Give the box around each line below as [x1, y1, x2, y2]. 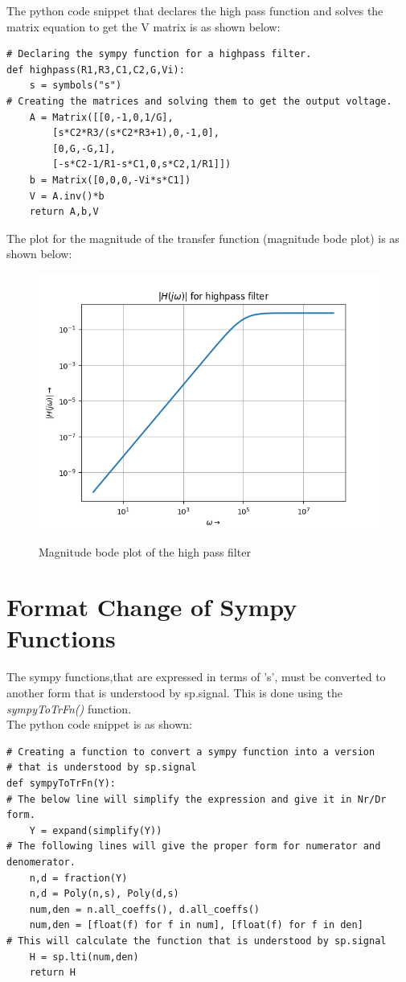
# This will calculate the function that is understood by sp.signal [6, 935, 387, 947]
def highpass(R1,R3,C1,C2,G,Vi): [6, 64, 185, 76]
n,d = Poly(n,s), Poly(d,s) [29, 888, 179, 900]
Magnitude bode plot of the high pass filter [39, 543, 251, 560]
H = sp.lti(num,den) [29, 951, 139, 963]
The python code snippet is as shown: [6, 716, 192, 733]
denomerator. [6, 856, 76, 868]
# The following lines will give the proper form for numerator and [6, 840, 381, 853]
